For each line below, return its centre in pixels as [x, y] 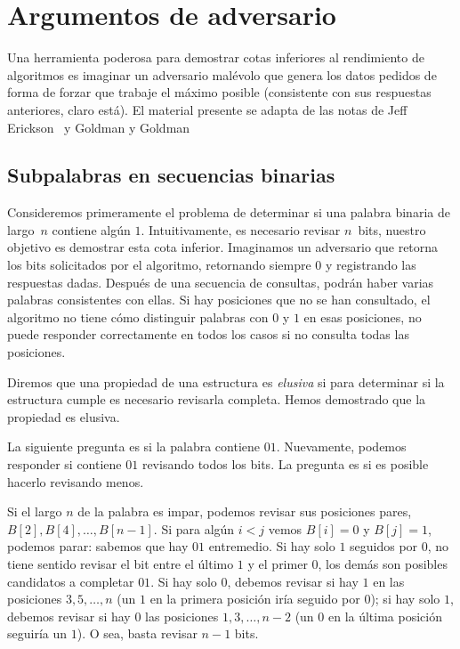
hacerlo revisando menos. [76, 481]
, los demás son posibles [383, 563]
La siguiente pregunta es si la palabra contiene [133, 446]
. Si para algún [194, 528]
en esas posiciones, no [363, 316]
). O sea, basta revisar [137, 633]
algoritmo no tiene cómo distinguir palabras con [138, 316]
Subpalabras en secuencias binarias [171, 175]
